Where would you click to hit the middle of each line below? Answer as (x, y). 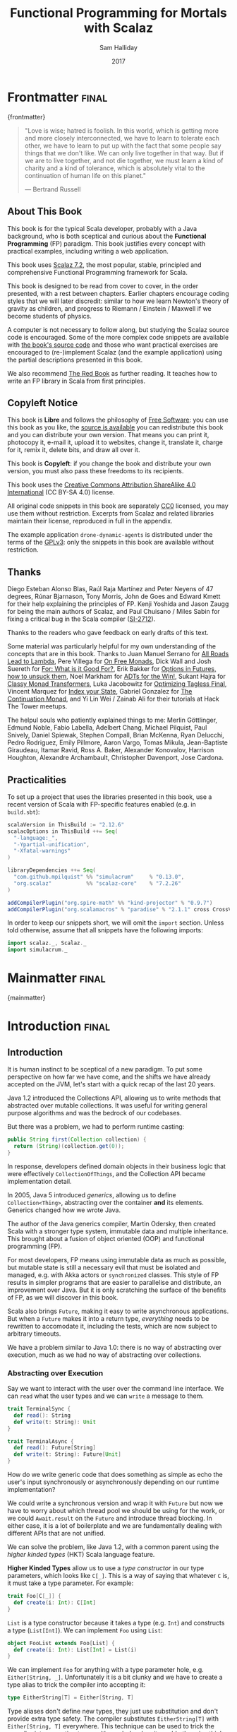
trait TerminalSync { (39, 1409)
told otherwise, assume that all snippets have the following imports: (105, 930)
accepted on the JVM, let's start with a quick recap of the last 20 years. (111, 1084)
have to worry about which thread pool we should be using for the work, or (116, 1511)
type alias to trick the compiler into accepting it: (77, 1685)
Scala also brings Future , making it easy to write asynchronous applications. (118, 1311)
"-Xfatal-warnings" (42, 851)
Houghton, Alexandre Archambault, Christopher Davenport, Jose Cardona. (116, 758)
